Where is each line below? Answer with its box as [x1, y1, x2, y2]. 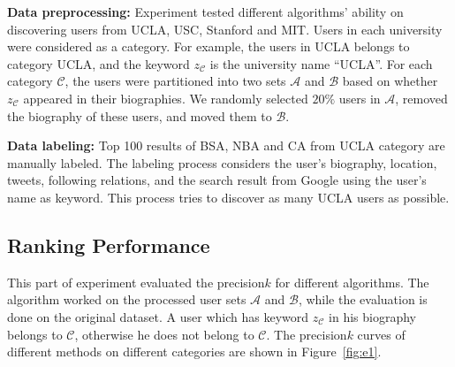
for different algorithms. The [275, 272, 429, 291]
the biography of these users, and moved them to [7, 106, 272, 125]
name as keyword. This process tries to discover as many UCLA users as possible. [7, 187, 450, 206]
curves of [357, 325, 406, 343]
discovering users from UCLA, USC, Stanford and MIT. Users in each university [7, 19, 443, 38]
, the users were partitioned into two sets [64, 72, 286, 90]
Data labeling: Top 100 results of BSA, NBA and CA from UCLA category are [7, 136, 445, 155]
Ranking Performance [7, 231, 210, 258]
